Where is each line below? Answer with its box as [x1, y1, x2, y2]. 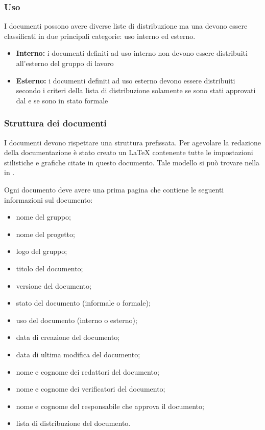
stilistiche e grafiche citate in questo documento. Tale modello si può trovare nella [4, 157, 260, 167]
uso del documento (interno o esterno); [16, 314, 137, 325]
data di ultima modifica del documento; [16, 349, 140, 359]
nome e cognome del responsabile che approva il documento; [16, 400, 204, 411]
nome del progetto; [16, 228, 75, 239]
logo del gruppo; [16, 246, 67, 256]
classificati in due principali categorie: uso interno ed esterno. [4, 30, 196, 41]
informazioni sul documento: [4, 194, 93, 205]
